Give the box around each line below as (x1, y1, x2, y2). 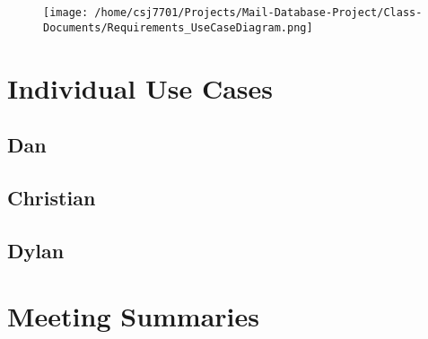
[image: (43, 6, 89, 19)
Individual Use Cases (7, 69, 274, 106)
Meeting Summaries (7, 298, 260, 335)
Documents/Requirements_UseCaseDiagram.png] (43, 21, 313, 34)
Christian (7, 183, 96, 211)
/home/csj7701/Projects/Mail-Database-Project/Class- (94, 6, 423, 19)
